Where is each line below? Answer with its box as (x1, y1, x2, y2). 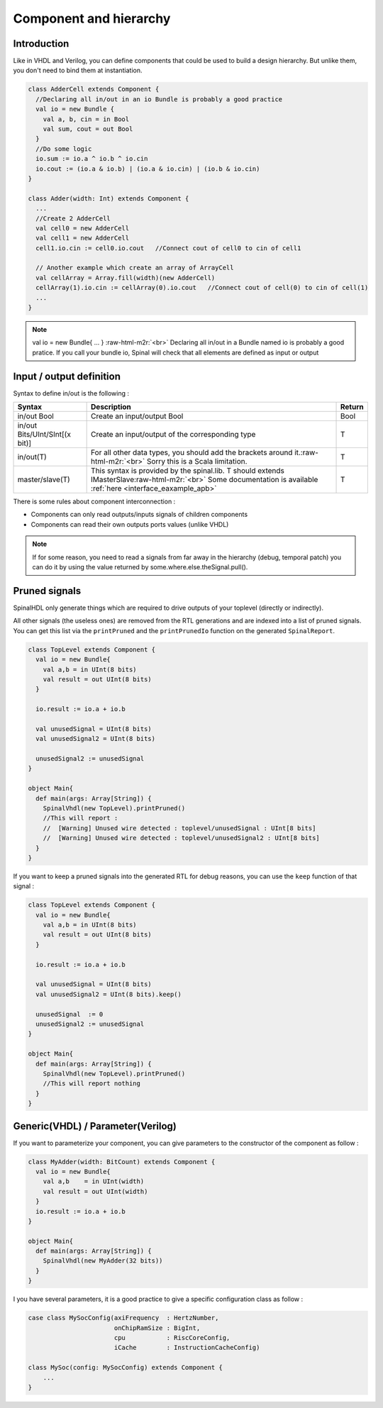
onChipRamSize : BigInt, (113, 1324, 201, 1332)
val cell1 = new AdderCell (35, 234, 130, 242)
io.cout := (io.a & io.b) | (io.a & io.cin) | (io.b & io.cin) (35, 164, 260, 173)
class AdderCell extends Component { (28, 85, 160, 94)
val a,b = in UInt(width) (43, 1178, 145, 1185)
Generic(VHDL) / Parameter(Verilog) (13, 1120, 177, 1132)
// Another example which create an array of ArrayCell (35, 264, 234, 272)
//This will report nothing (43, 1080, 141, 1088)
